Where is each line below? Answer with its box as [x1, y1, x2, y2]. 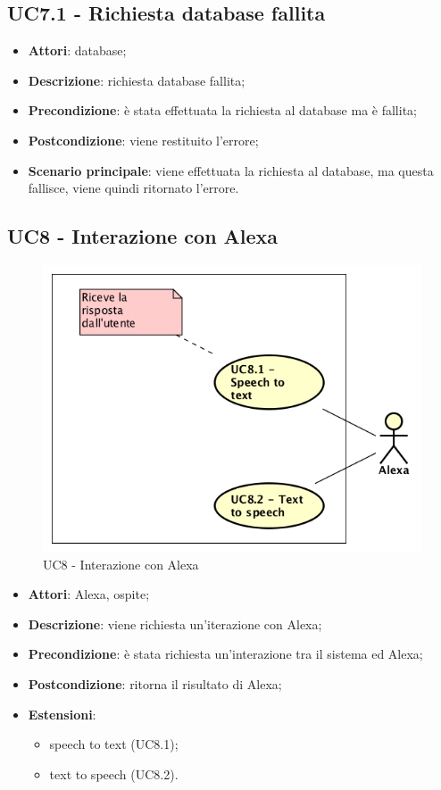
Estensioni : [28, 704, 96, 723]
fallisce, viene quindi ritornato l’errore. [28, 179, 239, 197]
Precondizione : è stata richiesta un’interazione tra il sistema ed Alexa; [28, 644, 423, 663]
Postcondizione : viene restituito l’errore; [28, 130, 259, 149]
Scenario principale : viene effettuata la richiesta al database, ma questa [28, 161, 434, 179]
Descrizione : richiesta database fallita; [28, 71, 245, 89]
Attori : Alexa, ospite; [28, 585, 150, 603]
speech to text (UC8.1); [49, 735, 179, 753]
